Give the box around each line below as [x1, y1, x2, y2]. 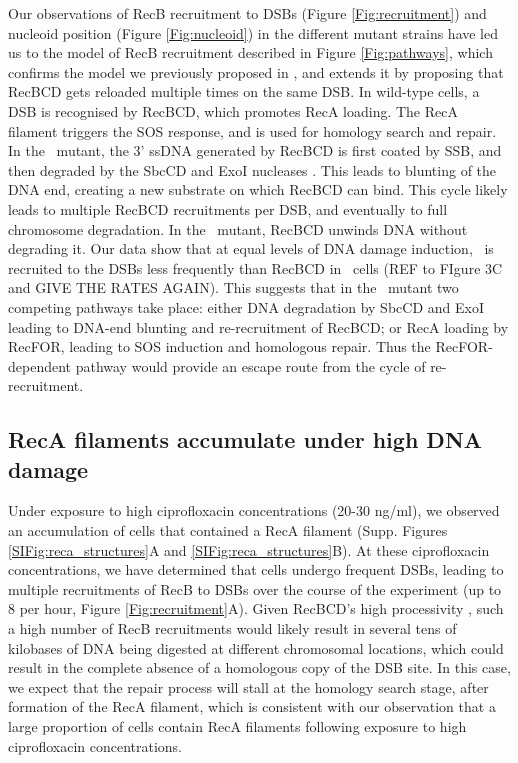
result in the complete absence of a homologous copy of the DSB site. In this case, [8, 657, 511, 678]
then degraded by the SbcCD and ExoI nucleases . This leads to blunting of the [8, 159, 497, 180]
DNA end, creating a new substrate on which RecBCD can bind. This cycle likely [8, 179, 508, 200]
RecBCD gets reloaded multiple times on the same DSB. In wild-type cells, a [8, 81, 480, 102]
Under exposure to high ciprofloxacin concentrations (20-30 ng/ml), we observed [8, 500, 500, 521]
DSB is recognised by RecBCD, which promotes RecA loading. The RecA [8, 100, 458, 121]
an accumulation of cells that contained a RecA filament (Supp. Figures [8, 520, 448, 541]
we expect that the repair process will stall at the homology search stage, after [8, 676, 489, 697]
